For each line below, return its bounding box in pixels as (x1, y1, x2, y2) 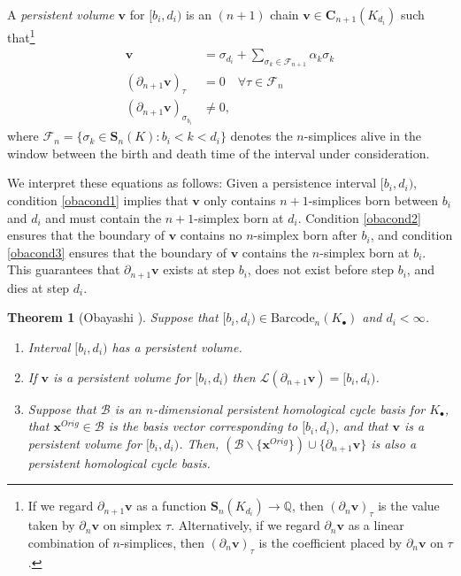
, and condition (370, 226, 453, 244)
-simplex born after (253, 226, 357, 244)
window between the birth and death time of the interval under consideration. (7, 143, 430, 162)
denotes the (230, 127, 293, 145)
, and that (334, 417, 388, 435)
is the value (378, 496, 440, 515)
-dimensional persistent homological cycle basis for (153, 399, 426, 418)
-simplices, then (119, 533, 204, 551)
